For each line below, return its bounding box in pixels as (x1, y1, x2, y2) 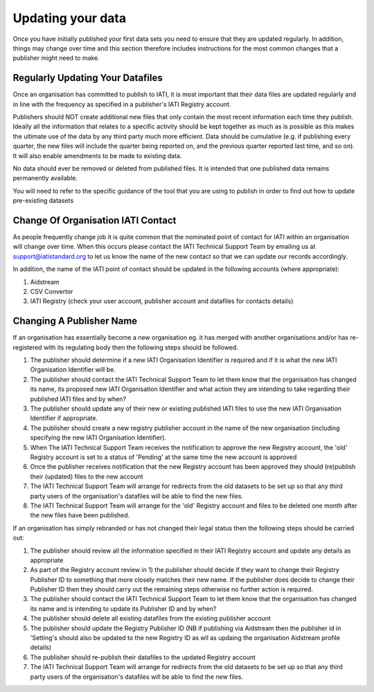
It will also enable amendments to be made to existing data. (12, 151, 183, 159)
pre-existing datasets (12, 196, 74, 205)
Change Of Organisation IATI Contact (12, 214, 177, 226)
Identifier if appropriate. (30, 414, 98, 422)
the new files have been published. (30, 511, 130, 519)
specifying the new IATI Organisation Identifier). (30, 433, 166, 442)
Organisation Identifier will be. (30, 365, 116, 374)
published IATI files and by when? (30, 395, 127, 403)
